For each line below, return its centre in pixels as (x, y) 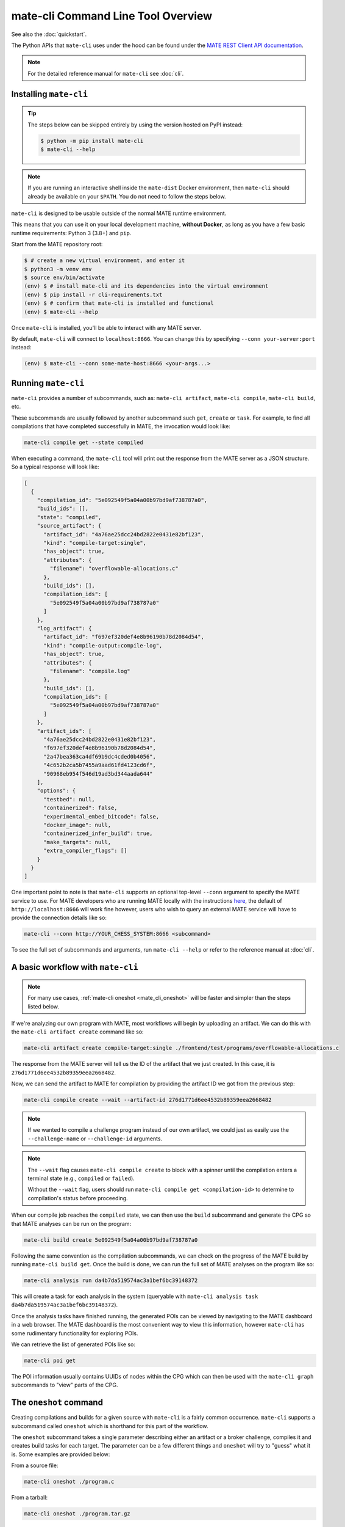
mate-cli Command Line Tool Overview (112, 16)
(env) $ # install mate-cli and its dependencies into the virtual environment (146, 286)
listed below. (44, 1006)
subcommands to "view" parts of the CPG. (65, 1385)
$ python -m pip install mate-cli (92, 141)
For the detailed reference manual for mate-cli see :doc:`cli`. (106, 73)
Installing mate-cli (50, 94)
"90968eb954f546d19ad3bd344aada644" (98, 774)
